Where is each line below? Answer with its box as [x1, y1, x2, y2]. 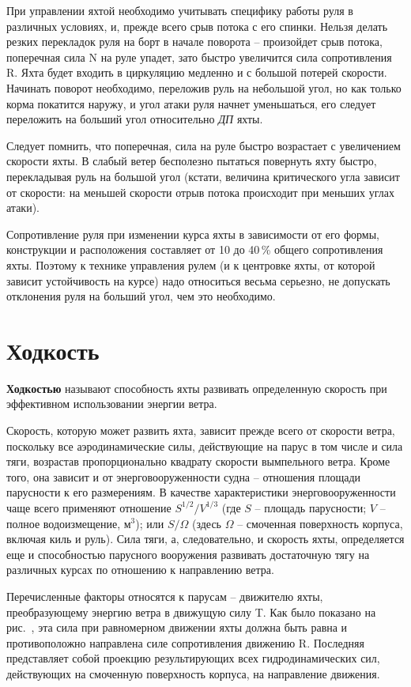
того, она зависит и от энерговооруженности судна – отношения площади [6, 468, 361, 485]
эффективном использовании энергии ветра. [6, 395, 217, 412]
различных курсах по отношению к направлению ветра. [6, 561, 274, 578]
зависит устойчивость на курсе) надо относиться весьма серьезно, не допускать [6, 272, 390, 289]
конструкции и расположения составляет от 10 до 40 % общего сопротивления [6, 241, 383, 258]
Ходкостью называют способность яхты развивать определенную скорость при [6, 379, 387, 396]
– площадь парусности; [255, 499, 367, 515]
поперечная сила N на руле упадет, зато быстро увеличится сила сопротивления [6, 48, 392, 65]
